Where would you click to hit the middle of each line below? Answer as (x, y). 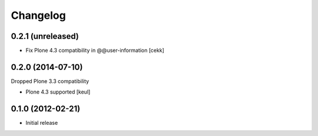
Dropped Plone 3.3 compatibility (50, 81)
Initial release (42, 123)
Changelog (38, 15)
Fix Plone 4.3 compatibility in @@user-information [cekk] (95, 51)
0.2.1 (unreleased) (45, 36)
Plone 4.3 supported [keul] (58, 92)
